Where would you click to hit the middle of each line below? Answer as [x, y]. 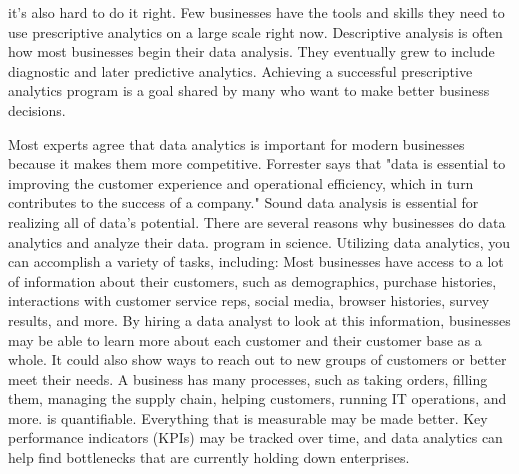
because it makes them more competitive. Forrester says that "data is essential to [257, 163]
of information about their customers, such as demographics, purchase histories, [252, 280]
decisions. [37, 109]
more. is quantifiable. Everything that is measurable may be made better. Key [248, 417]
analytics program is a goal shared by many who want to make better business [249, 90]
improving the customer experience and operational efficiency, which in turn [241, 182]
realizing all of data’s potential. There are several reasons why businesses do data [257, 221]
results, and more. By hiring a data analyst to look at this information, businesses [259, 319]
